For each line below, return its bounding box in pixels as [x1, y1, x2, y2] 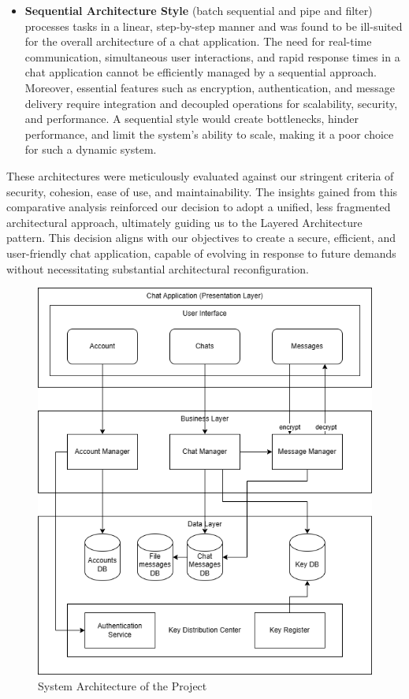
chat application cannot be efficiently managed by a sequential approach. [24, 64, 377, 80]
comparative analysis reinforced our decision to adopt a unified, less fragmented [6, 199, 391, 215]
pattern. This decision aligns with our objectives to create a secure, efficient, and [6, 229, 396, 246]
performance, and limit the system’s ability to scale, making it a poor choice [24, 125, 394, 142]
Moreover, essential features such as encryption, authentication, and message [24, 79, 396, 95]
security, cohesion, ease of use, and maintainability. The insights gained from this [6, 183, 398, 199]
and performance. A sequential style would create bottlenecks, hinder [24, 110, 359, 127]
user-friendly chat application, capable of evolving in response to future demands [6, 244, 396, 261]
